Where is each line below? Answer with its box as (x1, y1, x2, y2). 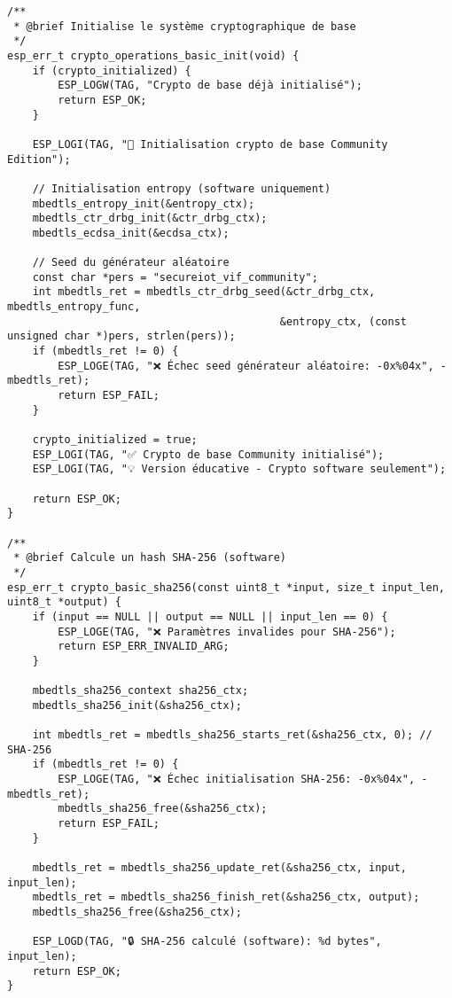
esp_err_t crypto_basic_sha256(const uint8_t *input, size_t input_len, (7, 581, 445, 594)
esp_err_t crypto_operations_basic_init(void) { (7, 49, 300, 62)
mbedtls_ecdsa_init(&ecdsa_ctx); (32, 226, 230, 239)
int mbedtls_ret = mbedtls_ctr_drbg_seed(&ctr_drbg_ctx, (32, 285, 376, 299)
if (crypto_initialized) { (32, 64, 191, 77)
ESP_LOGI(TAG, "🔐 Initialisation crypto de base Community (32, 137, 388, 151)
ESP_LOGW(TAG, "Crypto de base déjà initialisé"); (58, 79, 362, 92)
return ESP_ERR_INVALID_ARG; (58, 640, 230, 653)
